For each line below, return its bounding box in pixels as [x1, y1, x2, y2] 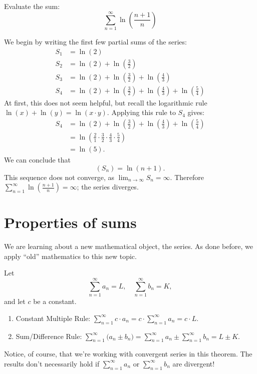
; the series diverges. [77, 181, 139, 192]
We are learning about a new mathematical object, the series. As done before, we [4, 241, 253, 251]
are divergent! [172, 358, 215, 368]
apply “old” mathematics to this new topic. [4, 250, 137, 261]
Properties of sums [4, 212, 137, 232]
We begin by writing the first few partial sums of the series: [4, 36, 187, 46]
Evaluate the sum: [4, 1, 60, 11]
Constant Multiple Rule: [16, 312, 91, 323]
